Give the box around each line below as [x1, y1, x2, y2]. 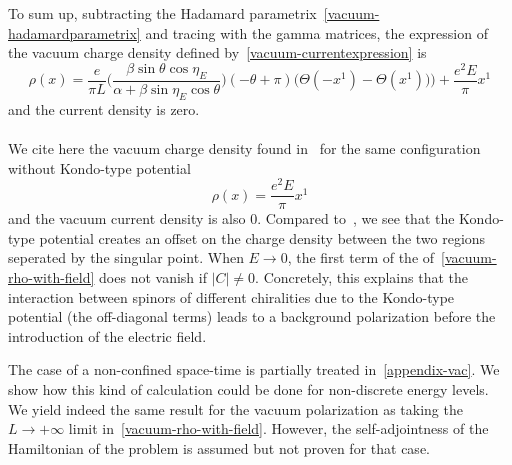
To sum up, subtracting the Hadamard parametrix [8, 3, 317, 23]
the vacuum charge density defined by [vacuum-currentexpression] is [8, 42, 427, 63]
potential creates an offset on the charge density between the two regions [39, 227, 486, 248]
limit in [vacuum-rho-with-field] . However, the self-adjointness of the [68, 418, 489, 439]
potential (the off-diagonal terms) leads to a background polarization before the [8, 306, 496, 327]
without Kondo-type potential [8, 157, 191, 178]
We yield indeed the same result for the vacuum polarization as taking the [8, 398, 463, 419]
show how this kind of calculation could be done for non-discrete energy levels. [8, 378, 489, 399]
